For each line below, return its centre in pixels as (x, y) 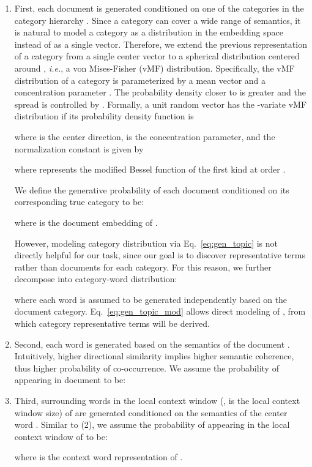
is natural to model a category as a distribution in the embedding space (149, 32)
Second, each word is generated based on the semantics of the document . (152, 344)
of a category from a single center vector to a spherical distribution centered (157, 56)
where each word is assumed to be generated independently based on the (151, 299)
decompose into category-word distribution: (96, 279)
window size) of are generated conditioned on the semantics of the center (151, 412)
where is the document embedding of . (86, 222)
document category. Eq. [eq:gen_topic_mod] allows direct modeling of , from (160, 311)
